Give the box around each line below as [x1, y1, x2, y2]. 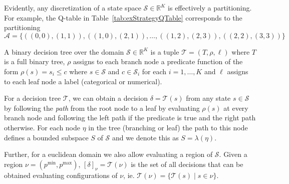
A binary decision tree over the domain [4, 46, 124, 57]
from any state [186, 93, 231, 103]
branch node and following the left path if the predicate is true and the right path [4, 112, 256, 123]
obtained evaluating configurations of [4, 169, 118, 180]
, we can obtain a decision [68, 93, 148, 103]
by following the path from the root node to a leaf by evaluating [4, 102, 200, 113]
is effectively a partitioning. [168, 3, 252, 13]
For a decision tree [4, 93, 61, 103]
